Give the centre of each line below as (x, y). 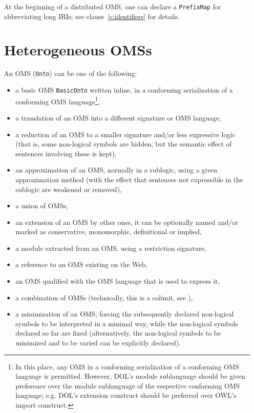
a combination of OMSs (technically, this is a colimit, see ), (104, 297)
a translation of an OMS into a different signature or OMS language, (118, 117)
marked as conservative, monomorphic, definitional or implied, (108, 231)
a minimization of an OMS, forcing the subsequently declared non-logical (125, 314)
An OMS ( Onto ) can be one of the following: (71, 73)
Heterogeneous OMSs (78, 50)
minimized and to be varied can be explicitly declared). (98, 343)
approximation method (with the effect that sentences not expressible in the (129, 179)
